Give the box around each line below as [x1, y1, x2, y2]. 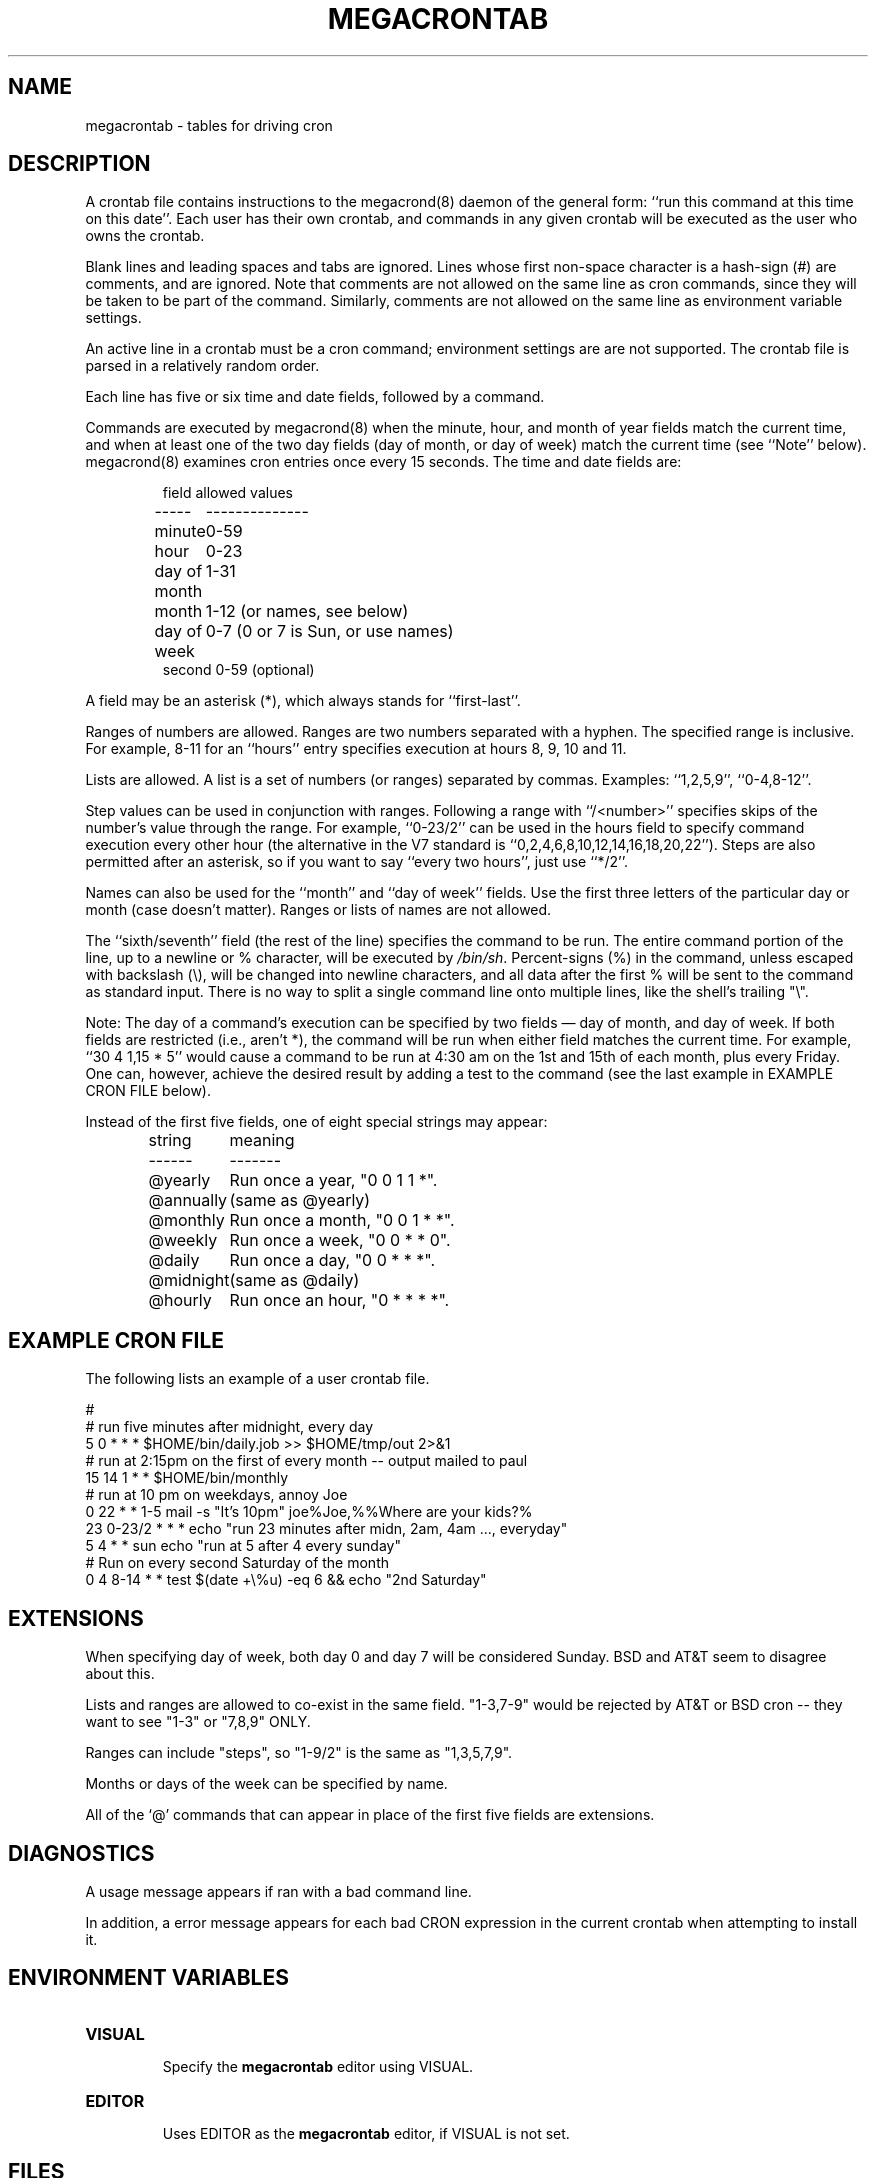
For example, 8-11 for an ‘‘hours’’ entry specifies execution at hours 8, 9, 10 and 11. [85, 740, 627, 758]
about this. [85, 1665, 155, 1683]
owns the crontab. [85, 227, 205, 245]
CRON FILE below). [85, 1082, 211, 1100]
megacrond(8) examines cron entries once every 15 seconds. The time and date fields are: [85, 453, 682, 471]
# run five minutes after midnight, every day [85, 1418, 374, 1436]
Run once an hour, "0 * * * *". [229, 1290, 450, 1311]
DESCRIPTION [8, 151, 151, 177]
